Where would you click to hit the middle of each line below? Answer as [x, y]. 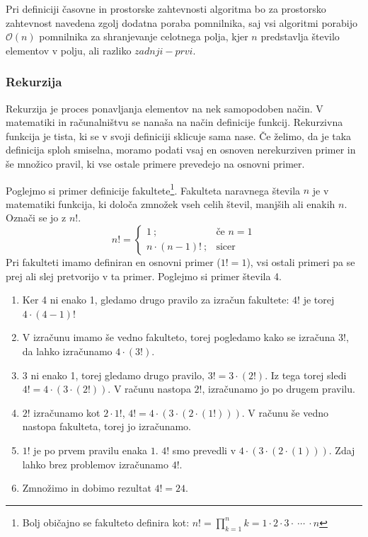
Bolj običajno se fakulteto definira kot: [106, 522]
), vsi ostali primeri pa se [301, 262]
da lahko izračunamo [67, 351]
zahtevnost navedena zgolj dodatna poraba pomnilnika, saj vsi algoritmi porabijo [182, 22]
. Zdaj [342, 450]
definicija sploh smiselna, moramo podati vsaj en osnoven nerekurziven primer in [181, 150]
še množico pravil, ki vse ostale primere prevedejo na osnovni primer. [155, 163]
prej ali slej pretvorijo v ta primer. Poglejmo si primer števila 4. [144, 276]
